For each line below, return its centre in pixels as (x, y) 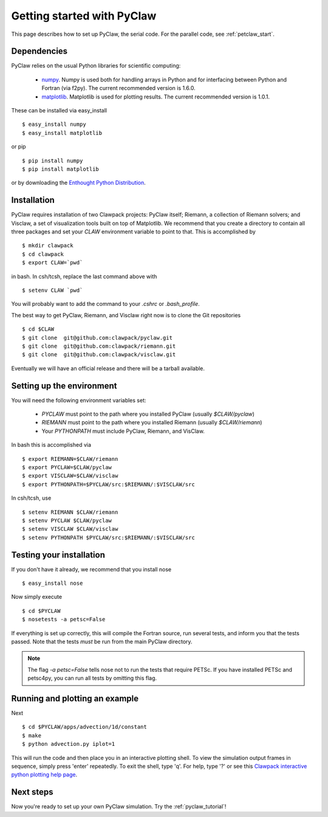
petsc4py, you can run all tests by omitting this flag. (92, 678)
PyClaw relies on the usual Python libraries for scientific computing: (96, 66)
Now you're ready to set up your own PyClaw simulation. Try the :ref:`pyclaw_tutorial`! (119, 807)
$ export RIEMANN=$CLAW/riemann (70, 459)
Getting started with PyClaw (84, 16)
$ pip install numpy (53, 160)
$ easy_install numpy (54, 124)
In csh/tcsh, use (31, 498)
